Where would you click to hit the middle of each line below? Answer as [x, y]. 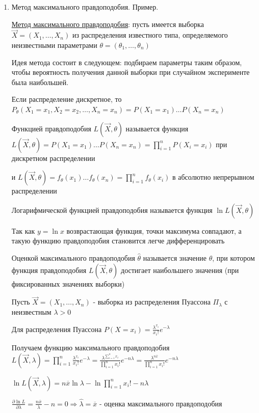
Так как [23, 230]
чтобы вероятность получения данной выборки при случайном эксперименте [131, 72]
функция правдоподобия [49, 270]
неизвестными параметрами [54, 45]
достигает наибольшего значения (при [180, 270]
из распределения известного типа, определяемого [150, 35]
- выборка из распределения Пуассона [152, 302]
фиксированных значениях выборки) [68, 283]
